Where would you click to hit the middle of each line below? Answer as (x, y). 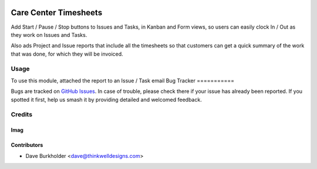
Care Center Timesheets (57, 13)
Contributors (27, 145)
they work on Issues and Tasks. (49, 35)
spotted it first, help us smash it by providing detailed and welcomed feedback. (106, 99)
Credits (21, 115)
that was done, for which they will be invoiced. (67, 54)
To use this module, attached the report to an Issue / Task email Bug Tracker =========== (123, 80)
